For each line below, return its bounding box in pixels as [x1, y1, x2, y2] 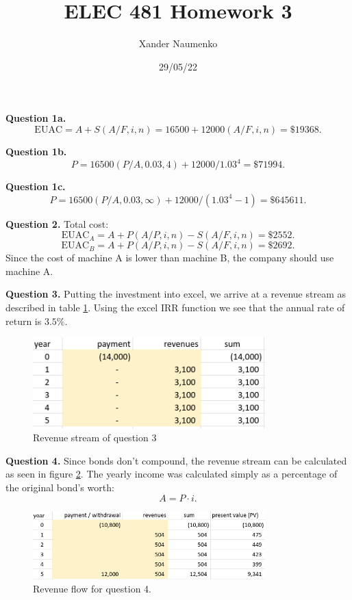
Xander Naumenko [138, 36, 218, 51]
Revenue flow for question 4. [33, 582, 151, 596]
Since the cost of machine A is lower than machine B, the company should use [5, 250, 334, 265]
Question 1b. [5, 144, 67, 158]
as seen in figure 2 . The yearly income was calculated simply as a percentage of [5, 467, 338, 481]
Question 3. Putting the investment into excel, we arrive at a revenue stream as [5, 287, 346, 301]
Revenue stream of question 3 [33, 430, 157, 445]
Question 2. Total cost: [5, 216, 109, 231]
